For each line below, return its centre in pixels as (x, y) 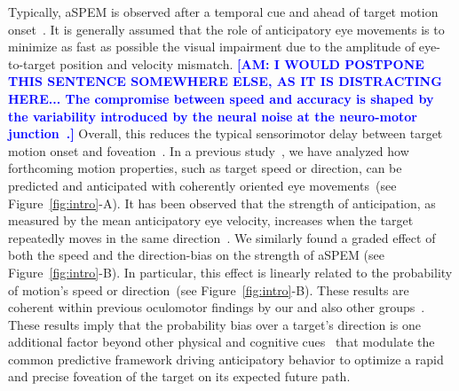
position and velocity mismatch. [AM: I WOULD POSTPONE (242, 63)
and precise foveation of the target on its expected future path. (179, 376)
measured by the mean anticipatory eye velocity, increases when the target (211, 220)
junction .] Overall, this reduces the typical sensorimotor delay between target (226, 133)
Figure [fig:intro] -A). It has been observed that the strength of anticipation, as (222, 203)
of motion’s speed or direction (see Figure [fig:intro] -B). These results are (209, 289)
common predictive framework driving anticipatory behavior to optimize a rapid (226, 359)
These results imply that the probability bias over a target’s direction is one (214, 324)
